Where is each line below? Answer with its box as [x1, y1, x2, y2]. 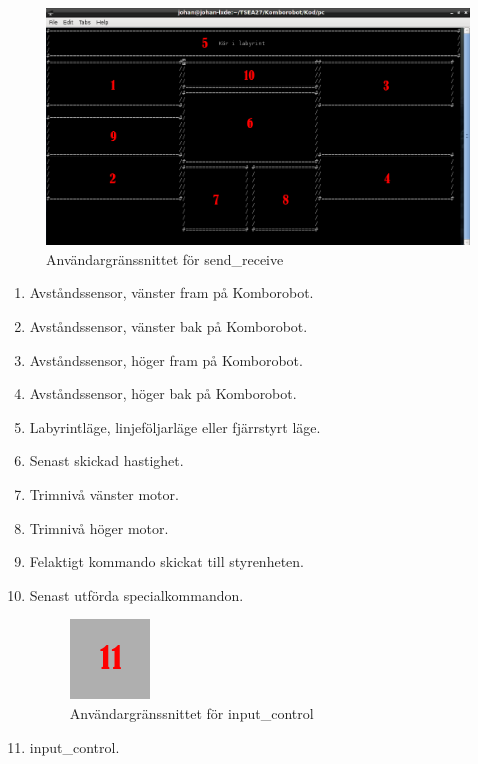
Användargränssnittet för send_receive [46, 248, 284, 269]
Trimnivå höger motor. [29, 517, 169, 538]
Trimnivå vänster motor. [29, 484, 179, 504]
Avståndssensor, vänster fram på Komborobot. [29, 282, 314, 303]
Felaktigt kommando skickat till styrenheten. [29, 551, 304, 572]
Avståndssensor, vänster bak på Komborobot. [29, 316, 308, 337]
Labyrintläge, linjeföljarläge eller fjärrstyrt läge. [29, 416, 321, 437]
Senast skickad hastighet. [29, 450, 184, 471]
